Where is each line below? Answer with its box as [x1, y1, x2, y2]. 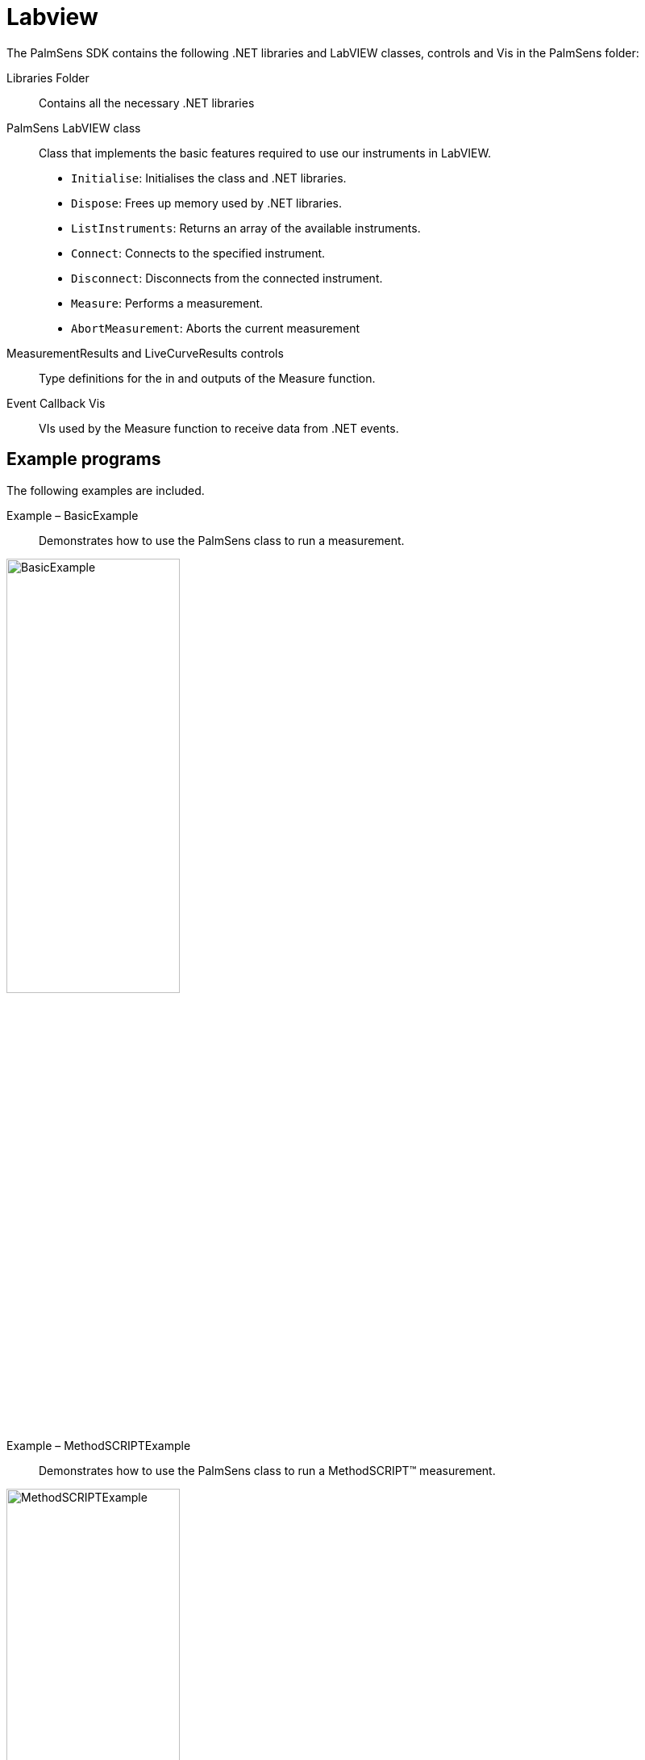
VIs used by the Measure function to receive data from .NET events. [39, 421, 399, 435]
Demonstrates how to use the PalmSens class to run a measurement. [39, 533, 405, 547]
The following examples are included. [6, 483, 205, 497]
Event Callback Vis [6, 396, 106, 410]
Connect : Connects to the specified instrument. [71, 245, 326, 260]
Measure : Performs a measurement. [71, 295, 264, 310]
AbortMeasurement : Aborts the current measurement [71, 321, 360, 335]
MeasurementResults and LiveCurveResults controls [6, 346, 284, 360]
